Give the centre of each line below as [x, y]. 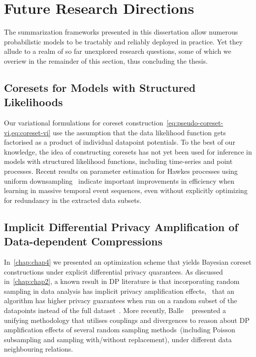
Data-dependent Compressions [83, 241]
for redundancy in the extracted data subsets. [73, 200]
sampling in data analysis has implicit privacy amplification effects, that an [119, 291]
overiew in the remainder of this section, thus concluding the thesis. [106, 60]
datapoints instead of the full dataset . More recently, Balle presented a [115, 310]
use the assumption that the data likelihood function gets [139, 132]
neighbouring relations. [39, 349]
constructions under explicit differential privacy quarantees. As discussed [113, 271]
